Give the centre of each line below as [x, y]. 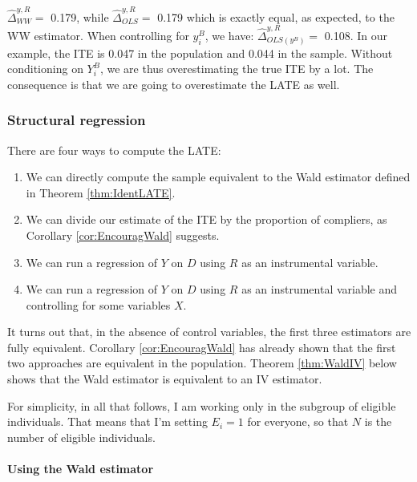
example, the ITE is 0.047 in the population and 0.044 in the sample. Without [200, 53]
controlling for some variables [98, 304]
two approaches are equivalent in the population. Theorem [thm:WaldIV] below [202, 363]
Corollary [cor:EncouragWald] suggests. [123, 235]
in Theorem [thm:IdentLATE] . [101, 192]
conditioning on [45, 69]
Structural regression [77, 120]
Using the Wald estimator [81, 469]
